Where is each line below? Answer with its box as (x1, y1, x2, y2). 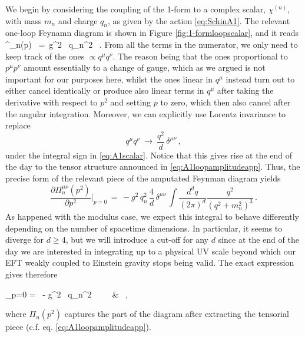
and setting (110, 95, 151, 108)
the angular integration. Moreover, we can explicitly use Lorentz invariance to (5, 107, 286, 120)
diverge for (5, 233, 44, 246)
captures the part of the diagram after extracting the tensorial (64, 308, 289, 320)
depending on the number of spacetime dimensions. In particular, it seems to (5, 222, 283, 234)
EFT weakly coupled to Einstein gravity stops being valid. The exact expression (5, 256, 294, 269)
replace (5, 119, 31, 131)
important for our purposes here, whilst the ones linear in (5, 72, 213, 85)
